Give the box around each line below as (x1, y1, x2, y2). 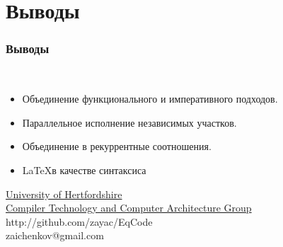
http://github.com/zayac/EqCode (6, 214, 153, 229)
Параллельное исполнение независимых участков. (22, 115, 237, 130)
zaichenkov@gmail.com (6, 228, 104, 243)
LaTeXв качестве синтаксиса (22, 162, 146, 177)
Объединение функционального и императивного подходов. (22, 91, 278, 106)
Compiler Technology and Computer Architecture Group (6, 200, 252, 215)
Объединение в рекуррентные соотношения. (22, 139, 212, 154)
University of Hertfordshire (6, 186, 122, 201)
